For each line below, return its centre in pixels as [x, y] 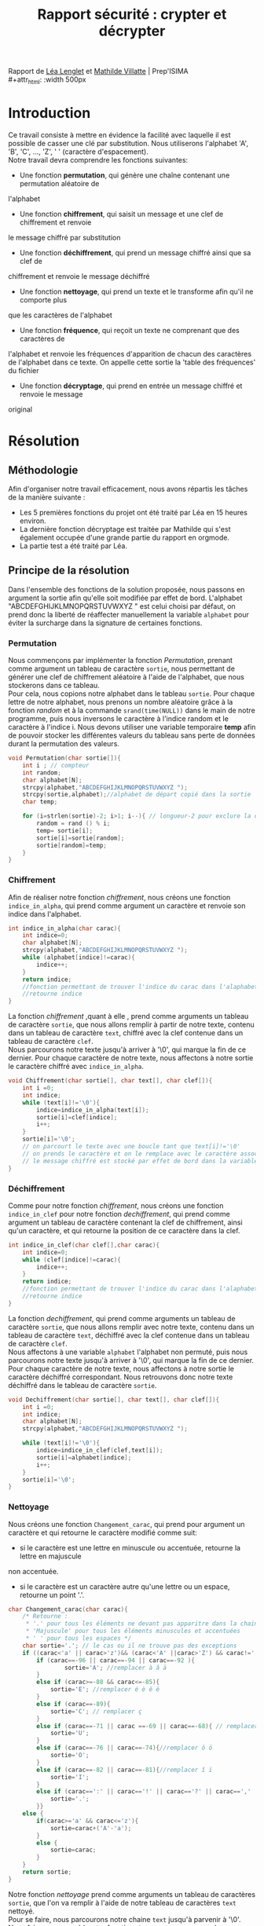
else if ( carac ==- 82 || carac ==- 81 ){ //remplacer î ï [125, 1770]
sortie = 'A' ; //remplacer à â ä [115, 1668]
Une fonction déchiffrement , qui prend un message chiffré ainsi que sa [135, 252]
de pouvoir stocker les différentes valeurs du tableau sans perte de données [132, 735]
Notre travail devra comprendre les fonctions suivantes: [98, 159]
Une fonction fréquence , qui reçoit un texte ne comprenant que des [129, 330]
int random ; [42, 773]
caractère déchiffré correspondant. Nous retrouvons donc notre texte [121, 1377]
